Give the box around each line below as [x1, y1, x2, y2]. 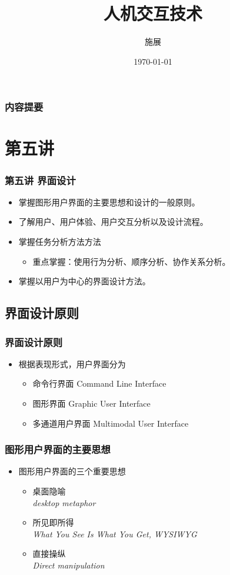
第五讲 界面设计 [5, 172, 76, 187]
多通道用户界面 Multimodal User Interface [32, 417, 189, 429]
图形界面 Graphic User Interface [32, 397, 151, 409]
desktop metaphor [32, 496, 96, 508]
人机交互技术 [103, 1, 202, 25]
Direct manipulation [32, 559, 105, 571]
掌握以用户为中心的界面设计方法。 [18, 275, 151, 287]
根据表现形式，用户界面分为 [18, 357, 126, 370]
